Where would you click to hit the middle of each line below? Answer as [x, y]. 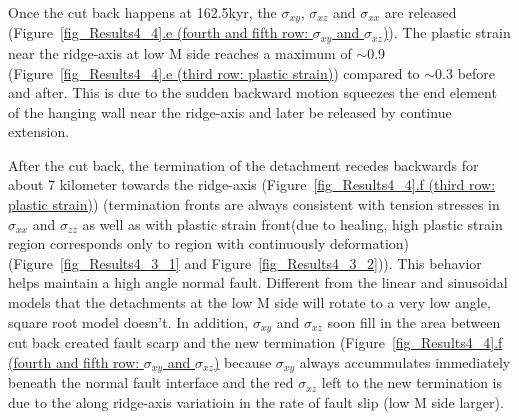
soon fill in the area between [414, 321]
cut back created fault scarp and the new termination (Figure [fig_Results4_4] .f [255, 342]
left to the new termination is [412, 382]
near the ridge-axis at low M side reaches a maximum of [180, 52]
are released [420, 12]
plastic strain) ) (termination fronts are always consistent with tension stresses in [254, 204]
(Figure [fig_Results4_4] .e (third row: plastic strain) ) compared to [214, 72]
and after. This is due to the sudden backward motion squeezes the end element [252, 92]
